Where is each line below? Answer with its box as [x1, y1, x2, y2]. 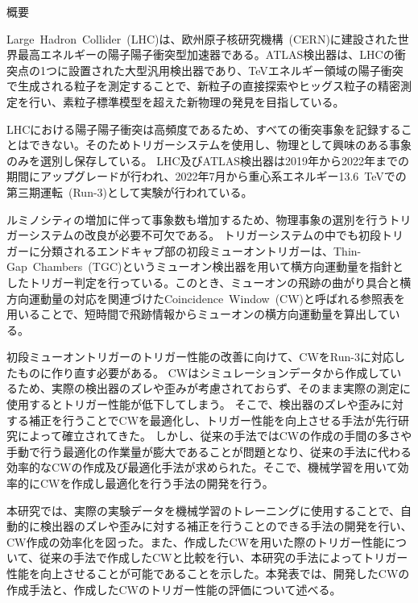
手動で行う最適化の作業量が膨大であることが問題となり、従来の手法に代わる [6, 443, 412, 460]
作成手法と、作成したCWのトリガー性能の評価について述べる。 [6, 580, 341, 597]
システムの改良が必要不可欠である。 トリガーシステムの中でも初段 [28, 227, 382, 243]
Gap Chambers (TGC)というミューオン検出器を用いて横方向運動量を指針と [6, 258, 404, 275]
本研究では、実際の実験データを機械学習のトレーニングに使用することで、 [6, 501, 401, 518]
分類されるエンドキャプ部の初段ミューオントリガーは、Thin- [39, 242, 362, 259]
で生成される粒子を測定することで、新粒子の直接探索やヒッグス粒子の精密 [6, 77, 401, 94]
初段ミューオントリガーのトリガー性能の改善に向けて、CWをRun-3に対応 [6, 348, 394, 365]
